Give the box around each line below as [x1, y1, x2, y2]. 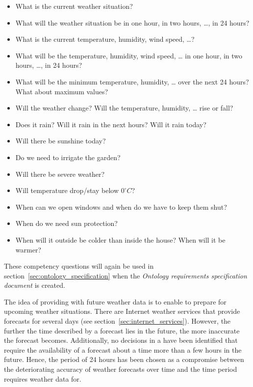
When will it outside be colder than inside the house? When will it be [15, 234, 226, 245]
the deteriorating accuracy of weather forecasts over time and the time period [4, 364, 237, 374]
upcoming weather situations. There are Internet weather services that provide [4, 306, 240, 316]
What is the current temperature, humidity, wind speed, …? [15, 34, 195, 44]
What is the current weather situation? [15, 1, 133, 11]
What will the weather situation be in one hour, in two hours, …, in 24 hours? [15, 17, 250, 28]
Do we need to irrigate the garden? [15, 152, 121, 162]
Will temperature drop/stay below [15, 185, 119, 195]
